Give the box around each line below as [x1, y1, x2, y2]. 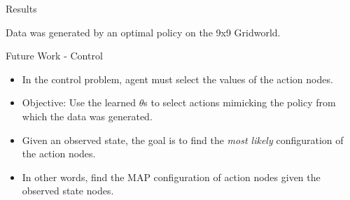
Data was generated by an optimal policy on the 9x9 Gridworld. [6, 24, 281, 39]
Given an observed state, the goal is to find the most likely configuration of [22, 132, 344, 147]
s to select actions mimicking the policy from [143, 95, 336, 110]
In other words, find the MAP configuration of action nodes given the [22, 169, 321, 184]
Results [6, 1, 37, 15]
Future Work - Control [6, 48, 103, 63]
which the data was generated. [22, 108, 153, 123]
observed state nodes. [22, 183, 114, 198]
